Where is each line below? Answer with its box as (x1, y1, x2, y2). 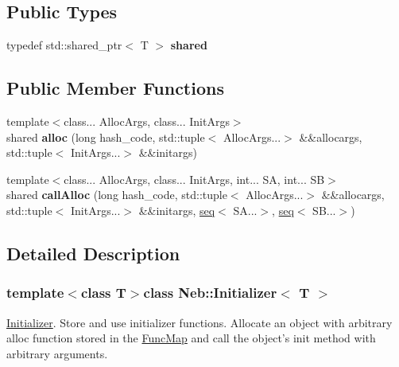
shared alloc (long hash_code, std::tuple (6, 128, 205, 145)
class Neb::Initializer (143, 283, 277, 303)
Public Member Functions (6, 76, 224, 100)
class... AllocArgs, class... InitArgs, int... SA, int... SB (64, 170, 325, 187)
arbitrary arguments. (6, 345, 108, 361)
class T (80, 283, 126, 303)
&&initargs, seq (138, 201, 215, 218)
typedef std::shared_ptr (6, 37, 122, 53)
